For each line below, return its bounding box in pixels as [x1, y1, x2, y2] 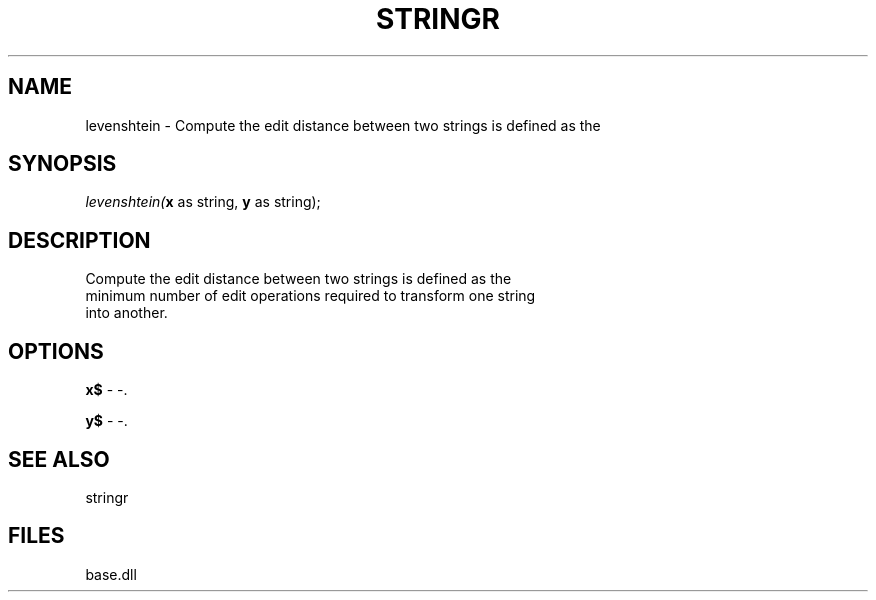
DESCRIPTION [8, 227, 151, 253]
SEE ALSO [8, 446, 110, 472]
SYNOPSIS [8, 151, 117, 177]
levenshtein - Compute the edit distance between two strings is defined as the [85, 116, 601, 134]
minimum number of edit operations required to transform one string [85, 287, 536, 305]
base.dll [85, 565, 137, 583]
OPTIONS [8, 338, 104, 364]
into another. [85, 304, 168, 322]
